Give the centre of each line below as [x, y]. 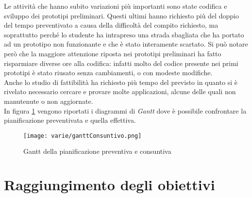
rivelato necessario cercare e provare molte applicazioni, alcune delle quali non [120, 91]
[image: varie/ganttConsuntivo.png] [83, 136]
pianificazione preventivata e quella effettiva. [70, 120]
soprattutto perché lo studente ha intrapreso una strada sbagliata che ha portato [124, 34]
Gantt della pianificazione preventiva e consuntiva [97, 151]
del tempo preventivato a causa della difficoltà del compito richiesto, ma [111, 25]
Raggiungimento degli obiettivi [109, 185]
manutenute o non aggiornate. [49, 101]
